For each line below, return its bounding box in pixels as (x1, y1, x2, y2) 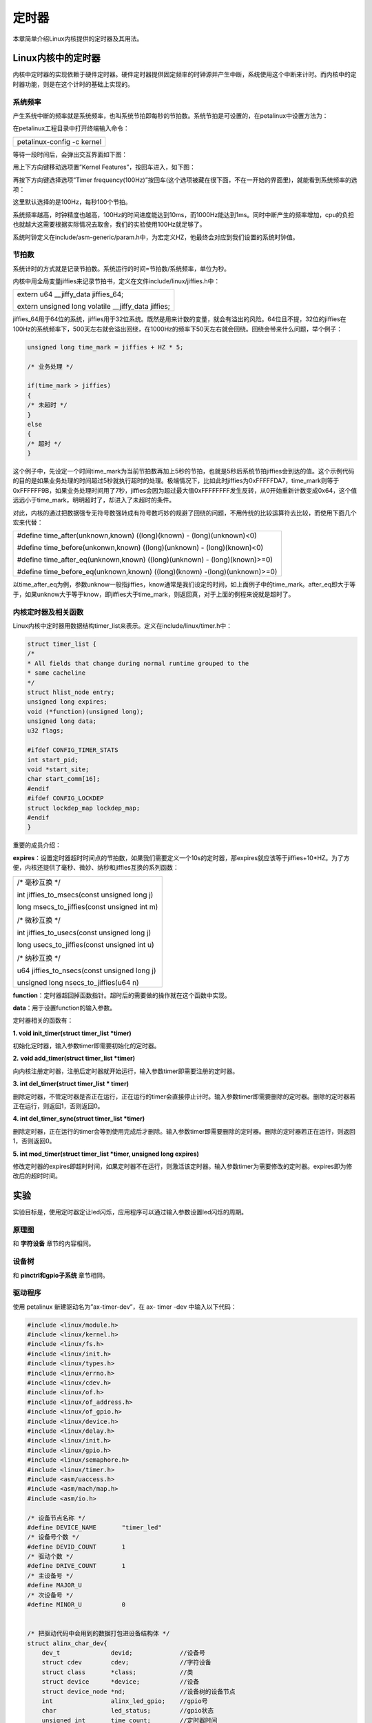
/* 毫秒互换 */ (17, 877, 61, 887)
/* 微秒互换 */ (17, 915, 61, 925)
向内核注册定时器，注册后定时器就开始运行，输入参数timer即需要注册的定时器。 (12, 1067, 239, 1075)
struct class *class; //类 (41, 1668, 194, 1676)
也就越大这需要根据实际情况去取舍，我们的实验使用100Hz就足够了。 (12, 221, 206, 229)
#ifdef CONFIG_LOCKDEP (27, 795, 104, 802)
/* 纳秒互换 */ (17, 953, 61, 963)
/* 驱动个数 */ (27, 1553, 74, 1560)
